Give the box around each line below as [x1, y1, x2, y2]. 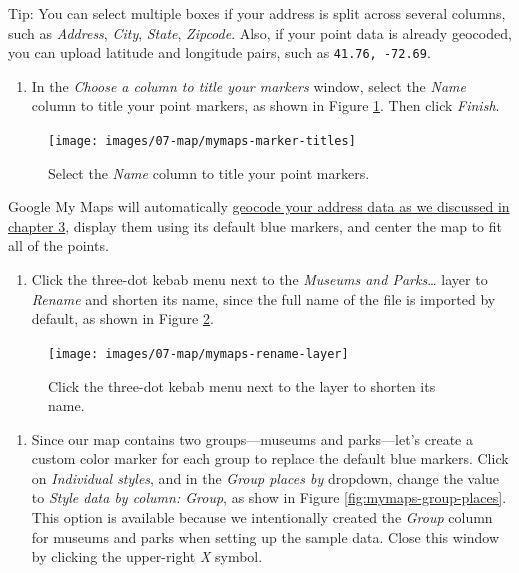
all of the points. [8, 235, 109, 256]
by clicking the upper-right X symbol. [31, 546, 263, 567]
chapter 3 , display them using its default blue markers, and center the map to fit [8, 215, 502, 236]
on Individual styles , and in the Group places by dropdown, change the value [31, 467, 500, 488]
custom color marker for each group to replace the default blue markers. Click [31, 448, 509, 469]
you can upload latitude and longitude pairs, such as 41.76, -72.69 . [8, 42, 431, 63]
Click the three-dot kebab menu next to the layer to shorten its [48, 375, 436, 396]
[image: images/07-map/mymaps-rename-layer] [48, 346, 349, 361]
